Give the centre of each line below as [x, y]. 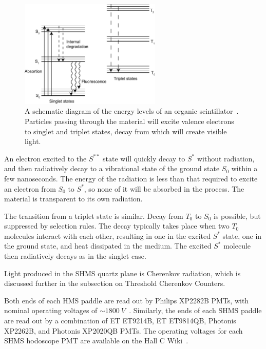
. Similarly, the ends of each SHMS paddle [195, 310]
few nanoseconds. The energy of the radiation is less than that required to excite [131, 178]
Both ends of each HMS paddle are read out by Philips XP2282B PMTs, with [127, 300]
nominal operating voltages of [51, 310]
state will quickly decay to [144, 158]
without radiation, [226, 158]
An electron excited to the [45, 158]
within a [244, 168]
